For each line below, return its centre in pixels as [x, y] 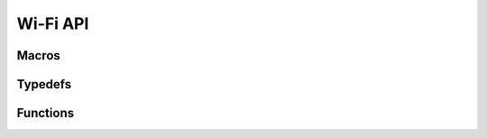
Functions [46, 113]
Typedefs [44, 84]
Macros [38, 55]
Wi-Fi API [53, 23]
